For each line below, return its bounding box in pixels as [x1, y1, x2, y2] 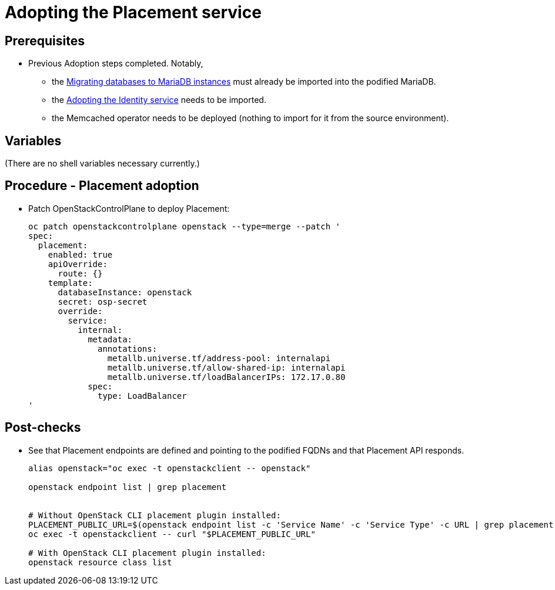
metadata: [88, 334, 133, 344]
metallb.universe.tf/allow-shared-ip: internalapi [107, 362, 346, 372]
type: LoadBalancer [98, 391, 187, 401]
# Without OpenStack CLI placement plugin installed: [28, 510, 281, 520]
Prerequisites [5, 33, 85, 48]
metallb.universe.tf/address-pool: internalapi [107, 353, 331, 363]
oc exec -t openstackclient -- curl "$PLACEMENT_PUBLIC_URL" [28, 529, 316, 539]
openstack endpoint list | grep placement [28, 482, 227, 492]
